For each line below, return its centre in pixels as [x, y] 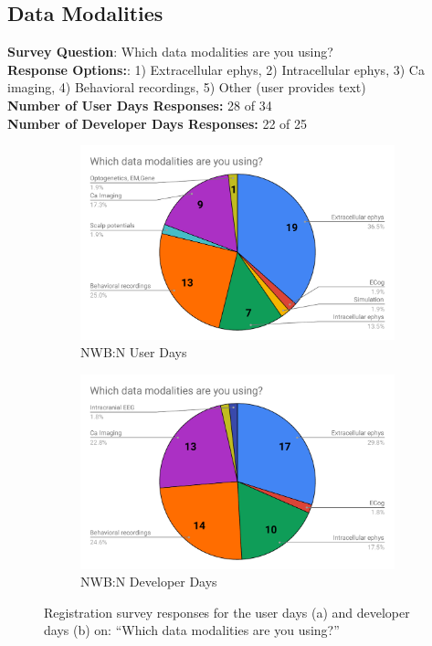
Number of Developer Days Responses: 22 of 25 [158, 123]
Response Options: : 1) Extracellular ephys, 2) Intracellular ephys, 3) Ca [216, 69]
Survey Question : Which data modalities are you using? [170, 52]
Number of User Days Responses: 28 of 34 [140, 105]
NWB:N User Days [134, 352]
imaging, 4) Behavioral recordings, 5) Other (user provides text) [187, 87]
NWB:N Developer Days [149, 582]
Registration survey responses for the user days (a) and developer [227, 612]
